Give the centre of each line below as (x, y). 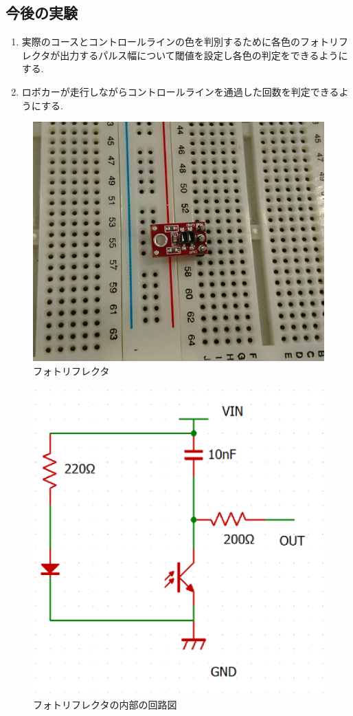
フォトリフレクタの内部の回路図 (105, 705)
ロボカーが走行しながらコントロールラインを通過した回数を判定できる (180, 91)
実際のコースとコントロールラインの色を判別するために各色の (161, 42)
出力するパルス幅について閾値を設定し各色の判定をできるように (204, 55)
